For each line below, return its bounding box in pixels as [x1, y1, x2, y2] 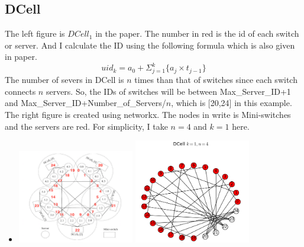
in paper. [5, 50, 37, 63]
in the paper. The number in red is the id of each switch [95, 27, 299, 40]
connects [5, 85, 36, 97]
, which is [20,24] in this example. [171, 97, 292, 109]
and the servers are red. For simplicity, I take [5, 120, 168, 132]
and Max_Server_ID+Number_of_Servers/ [5, 97, 166, 109]
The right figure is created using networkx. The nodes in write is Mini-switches [5, 108, 291, 120]
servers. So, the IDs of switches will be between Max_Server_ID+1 [46, 85, 291, 97]
